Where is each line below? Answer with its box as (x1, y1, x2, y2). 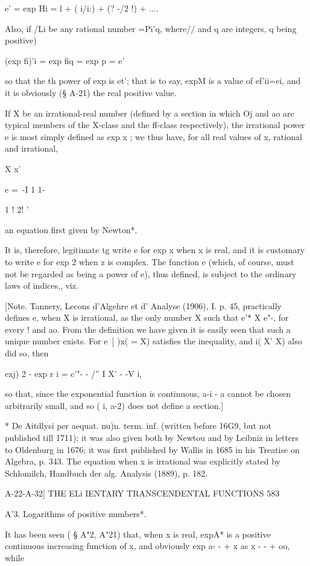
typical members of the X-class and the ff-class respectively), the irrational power (5, 118, 305, 131)
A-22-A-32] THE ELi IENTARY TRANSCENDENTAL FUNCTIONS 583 (5, 487, 280, 500)
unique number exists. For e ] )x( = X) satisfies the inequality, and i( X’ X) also (5, 335, 302, 347)
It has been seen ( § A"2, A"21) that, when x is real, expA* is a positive (5, 527, 271, 540)
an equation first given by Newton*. (5, 223, 138, 236)
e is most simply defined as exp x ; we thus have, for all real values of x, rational (5, 130, 302, 143)
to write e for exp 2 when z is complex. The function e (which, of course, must (5, 255, 294, 268)
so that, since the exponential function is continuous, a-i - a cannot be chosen (5, 387, 291, 400)
